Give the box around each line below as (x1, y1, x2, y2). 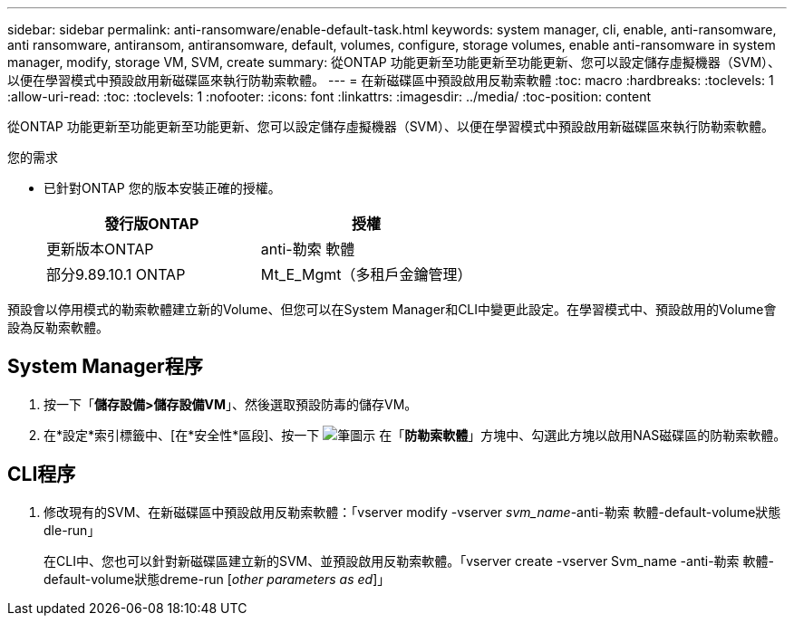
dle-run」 (44, 522, 101, 538)
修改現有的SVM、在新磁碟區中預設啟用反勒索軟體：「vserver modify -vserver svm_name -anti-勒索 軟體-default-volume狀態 (44, 503, 781, 520)
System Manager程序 (7, 355, 203, 379)
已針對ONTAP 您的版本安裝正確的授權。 (44, 180, 281, 196)
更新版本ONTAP (46, 240, 154, 258)
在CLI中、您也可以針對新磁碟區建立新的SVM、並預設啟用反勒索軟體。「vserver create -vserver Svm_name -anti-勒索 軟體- (44, 552, 774, 569)
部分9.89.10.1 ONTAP (46, 265, 186, 283)
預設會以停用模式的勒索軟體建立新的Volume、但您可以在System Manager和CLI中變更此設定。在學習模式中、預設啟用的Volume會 (7, 302, 777, 317)
